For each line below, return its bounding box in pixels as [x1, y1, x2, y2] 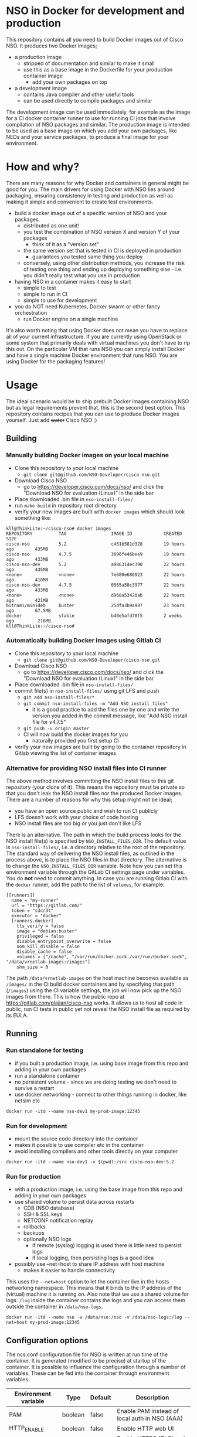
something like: [14, 514, 52, 521]
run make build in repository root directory [14, 502, 117, 509]
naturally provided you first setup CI [32, 737, 119, 744]
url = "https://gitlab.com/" [11, 903, 83, 909]
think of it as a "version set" [32, 240, 100, 247]
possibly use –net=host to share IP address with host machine [14, 1261, 165, 1268]
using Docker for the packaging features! [6, 357, 106, 365]
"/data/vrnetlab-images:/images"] [6, 959, 91, 965]
